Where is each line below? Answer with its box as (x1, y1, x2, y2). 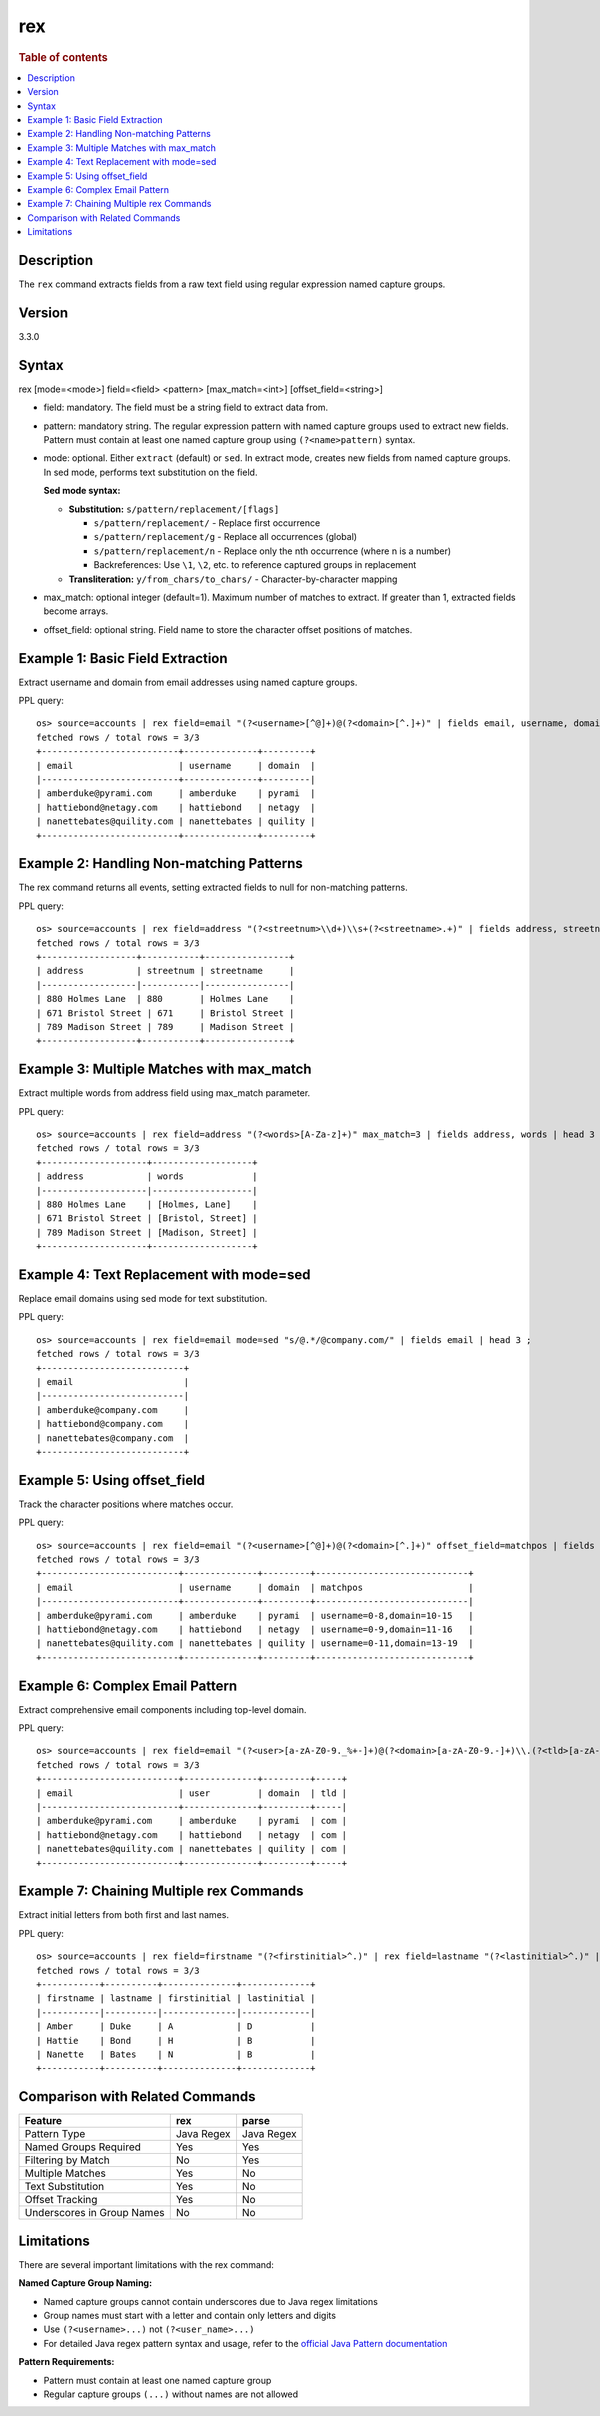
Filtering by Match (24, 2153, 110, 2167)
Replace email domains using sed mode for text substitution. (18, 1293, 268, 1305)
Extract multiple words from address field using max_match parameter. (18, 1087, 311, 1099)
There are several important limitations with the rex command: (18, 2258, 275, 2270)
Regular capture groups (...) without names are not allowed (43, 2388, 299, 2400)
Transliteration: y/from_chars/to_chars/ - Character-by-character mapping (68, 573, 398, 585)
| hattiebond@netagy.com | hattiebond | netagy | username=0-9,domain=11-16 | (36, 1623, 474, 1635)
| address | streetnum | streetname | (36, 965, 295, 977)
